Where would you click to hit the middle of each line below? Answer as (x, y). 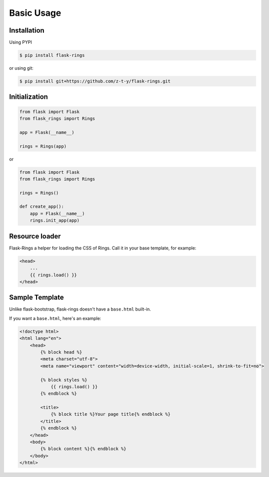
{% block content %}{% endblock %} (83, 449)
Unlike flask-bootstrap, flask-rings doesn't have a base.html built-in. (80, 309)
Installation (27, 30)
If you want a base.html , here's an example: (55, 318)
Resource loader (35, 236)
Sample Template (37, 298)
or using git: (21, 68)
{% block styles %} (64, 380)
